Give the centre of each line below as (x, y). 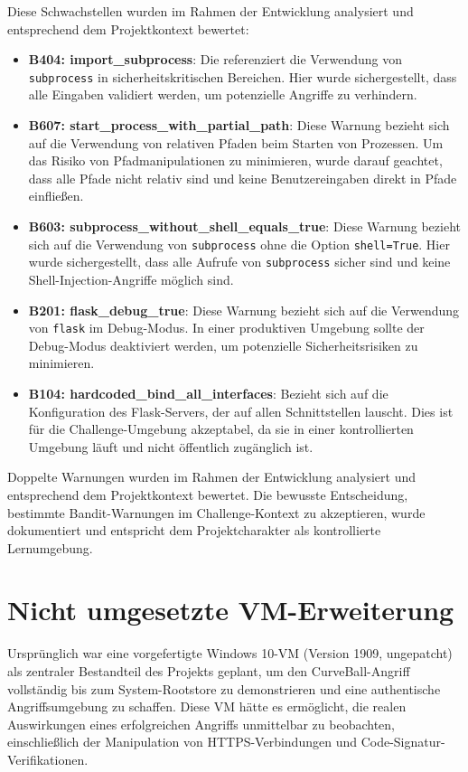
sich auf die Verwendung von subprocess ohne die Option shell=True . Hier (239, 244)
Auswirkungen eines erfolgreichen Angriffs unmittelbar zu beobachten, (201, 724)
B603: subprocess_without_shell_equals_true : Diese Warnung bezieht (244, 226)
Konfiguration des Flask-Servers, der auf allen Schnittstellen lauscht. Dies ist (241, 411)
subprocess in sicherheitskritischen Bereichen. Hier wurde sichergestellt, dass (243, 76)
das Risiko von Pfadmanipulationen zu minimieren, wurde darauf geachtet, (235, 160)
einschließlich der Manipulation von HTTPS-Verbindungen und (182, 742)
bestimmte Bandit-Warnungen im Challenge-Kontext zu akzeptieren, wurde (216, 512)
